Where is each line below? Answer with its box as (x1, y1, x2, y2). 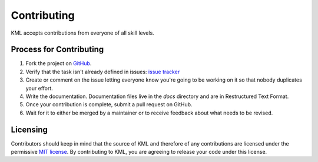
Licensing (11, 124, 48, 134)
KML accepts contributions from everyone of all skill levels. (11, 29, 154, 36)
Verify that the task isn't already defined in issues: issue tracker (25, 68, 180, 75)
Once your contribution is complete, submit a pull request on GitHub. (25, 101, 193, 108)
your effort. (25, 85, 53, 92)
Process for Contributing (11, 45, 104, 55)
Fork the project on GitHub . (25, 60, 92, 67)
